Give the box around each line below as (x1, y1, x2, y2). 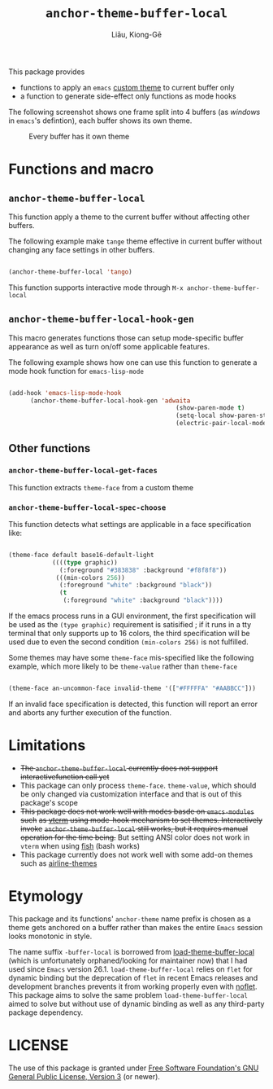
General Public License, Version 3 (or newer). (8, 1071, 161, 1081)
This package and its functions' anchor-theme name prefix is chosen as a (8, 914, 251, 924)
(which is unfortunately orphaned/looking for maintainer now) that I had (8, 955, 248, 965)
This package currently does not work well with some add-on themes (19, 850, 253, 859)
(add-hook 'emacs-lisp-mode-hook (8, 389, 122, 397)
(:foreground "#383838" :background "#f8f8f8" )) (59, 566, 227, 574)
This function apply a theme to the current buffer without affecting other (8, 212, 250, 222)
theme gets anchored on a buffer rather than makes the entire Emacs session (8, 922, 263, 932)
